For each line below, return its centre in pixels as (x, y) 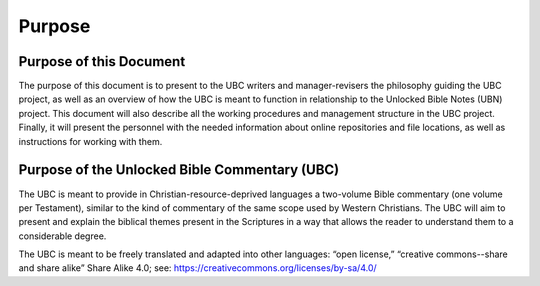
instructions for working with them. (90, 141)
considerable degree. (62, 236)
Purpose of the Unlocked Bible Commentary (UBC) (179, 170)
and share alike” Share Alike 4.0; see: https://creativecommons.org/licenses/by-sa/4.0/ (197, 268)
